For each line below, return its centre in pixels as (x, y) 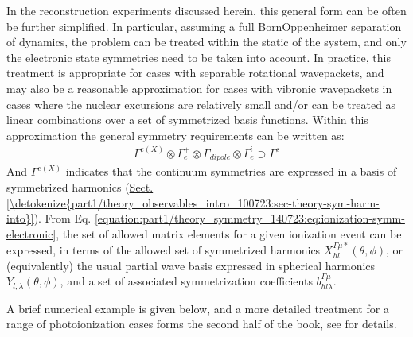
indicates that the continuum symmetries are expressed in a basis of (231, 171)
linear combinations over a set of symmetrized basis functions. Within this (187, 120)
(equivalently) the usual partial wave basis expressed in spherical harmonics (191, 265)
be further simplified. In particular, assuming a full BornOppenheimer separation (204, 26)
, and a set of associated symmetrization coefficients (186, 281)
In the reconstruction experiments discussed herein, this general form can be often (206, 10)
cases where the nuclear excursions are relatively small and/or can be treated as (201, 104)
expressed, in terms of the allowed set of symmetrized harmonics (164, 250)
